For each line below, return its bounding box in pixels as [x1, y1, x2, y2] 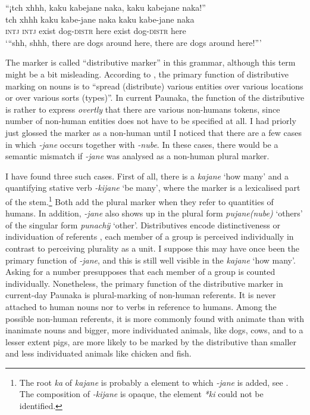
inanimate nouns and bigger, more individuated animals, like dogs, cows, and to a [5, 324, 303, 336]
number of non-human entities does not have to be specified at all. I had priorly [5, 114, 296, 127]
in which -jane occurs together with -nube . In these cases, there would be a [5, 138, 278, 150]
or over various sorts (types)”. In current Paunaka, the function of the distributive [5, 91, 305, 104]
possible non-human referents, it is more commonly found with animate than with [5, 312, 305, 324]
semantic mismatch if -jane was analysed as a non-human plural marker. [5, 150, 270, 162]
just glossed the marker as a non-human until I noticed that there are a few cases [5, 126, 302, 138]
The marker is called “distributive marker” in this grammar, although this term [5, 56, 296, 69]
